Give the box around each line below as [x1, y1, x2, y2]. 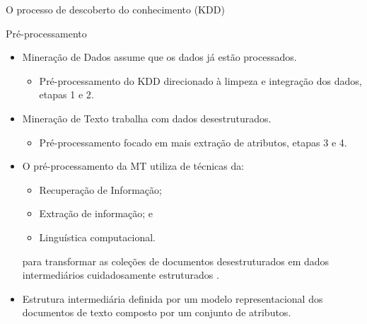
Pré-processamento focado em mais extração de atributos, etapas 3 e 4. [39, 134, 347, 149]
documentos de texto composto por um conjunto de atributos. [22, 305, 291, 320]
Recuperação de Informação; [39, 182, 162, 197]
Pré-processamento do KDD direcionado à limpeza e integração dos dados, [39, 73, 362, 88]
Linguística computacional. [39, 229, 156, 244]
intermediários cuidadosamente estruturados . [22, 267, 219, 282]
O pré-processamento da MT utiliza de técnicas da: [22, 158, 245, 173]
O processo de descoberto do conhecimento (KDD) [6, 2, 225, 16]
